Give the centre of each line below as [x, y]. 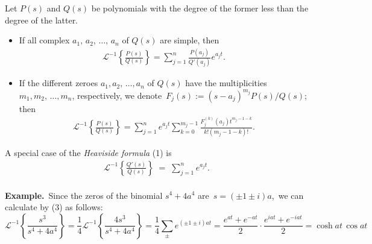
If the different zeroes [58, 83]
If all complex [44, 40]
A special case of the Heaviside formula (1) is [88, 153]
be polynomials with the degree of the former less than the [200, 8]
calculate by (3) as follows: [54, 207]
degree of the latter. [42, 20]
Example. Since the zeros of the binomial [84, 195]
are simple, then [190, 40]
